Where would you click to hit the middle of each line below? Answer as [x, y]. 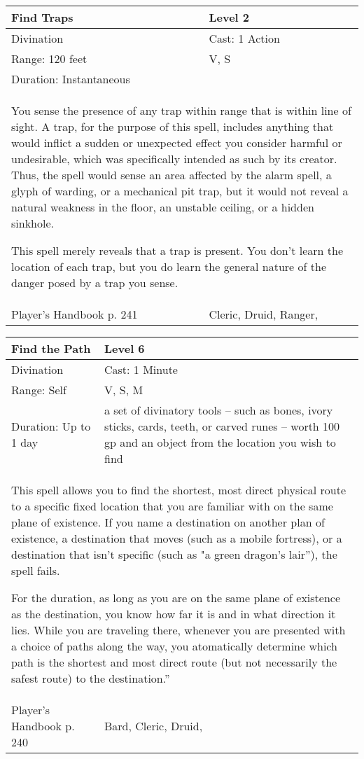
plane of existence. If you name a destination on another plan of [168, 522]
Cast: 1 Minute [141, 369]
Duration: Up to [51, 426]
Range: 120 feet [49, 58]
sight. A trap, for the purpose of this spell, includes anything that [173, 126]
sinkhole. [33, 223]
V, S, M [124, 390]
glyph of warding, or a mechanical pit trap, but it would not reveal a [180, 191]
